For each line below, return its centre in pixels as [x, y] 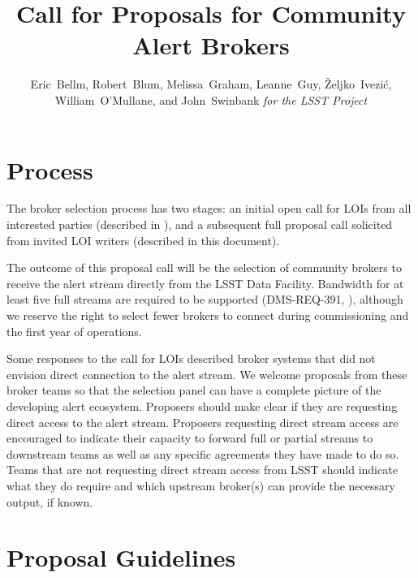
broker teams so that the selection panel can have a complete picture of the [194, 390]
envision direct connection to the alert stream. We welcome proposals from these [207, 374]
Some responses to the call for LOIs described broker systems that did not [191, 358]
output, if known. [50, 501]
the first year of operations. [74, 331]
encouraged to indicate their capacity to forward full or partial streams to [190, 438]
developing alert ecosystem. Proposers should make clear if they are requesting [202, 405]
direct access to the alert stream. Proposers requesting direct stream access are [203, 422]
